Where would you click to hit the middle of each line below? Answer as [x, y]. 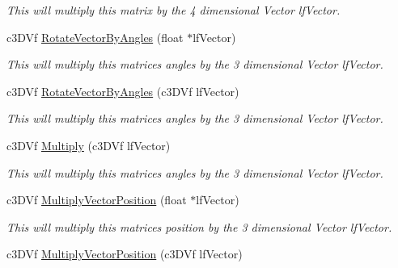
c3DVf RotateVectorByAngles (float [95, 37]
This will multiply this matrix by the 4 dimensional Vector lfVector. [174, 10]
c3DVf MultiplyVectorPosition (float [97, 200]
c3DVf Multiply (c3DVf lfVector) [89, 145]
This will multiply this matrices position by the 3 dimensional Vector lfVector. [199, 226]
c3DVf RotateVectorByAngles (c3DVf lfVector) [123, 91]
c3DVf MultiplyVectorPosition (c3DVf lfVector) [125, 254]
